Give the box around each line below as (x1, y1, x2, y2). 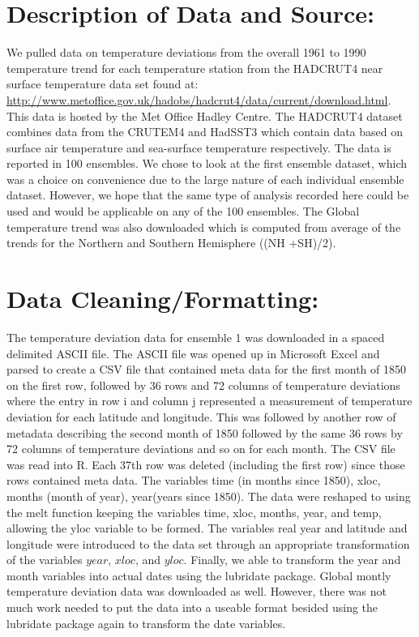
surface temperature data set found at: (6, 75, 199, 92)
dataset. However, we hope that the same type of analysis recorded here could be (6, 186, 409, 203)
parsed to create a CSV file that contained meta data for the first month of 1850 (6, 361, 407, 378)
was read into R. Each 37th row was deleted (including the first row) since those (6, 455, 405, 472)
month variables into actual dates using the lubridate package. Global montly (6, 566, 391, 584)
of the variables (6, 551, 83, 568)
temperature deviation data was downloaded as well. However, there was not (6, 583, 387, 600)
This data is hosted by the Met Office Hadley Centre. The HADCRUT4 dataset (6, 107, 403, 124)
